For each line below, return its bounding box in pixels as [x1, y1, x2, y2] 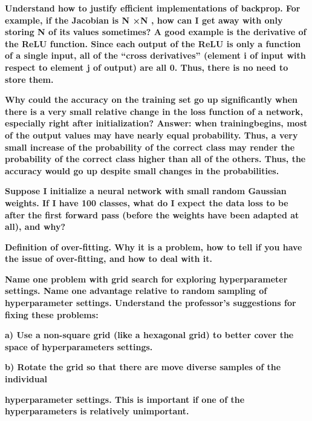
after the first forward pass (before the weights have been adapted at [5, 208, 299, 221]
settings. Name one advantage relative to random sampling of [5, 284, 267, 297]
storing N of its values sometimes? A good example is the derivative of [5, 25, 307, 38]
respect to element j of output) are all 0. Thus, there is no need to [5, 60, 288, 73]
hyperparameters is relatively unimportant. [5, 405, 189, 417]
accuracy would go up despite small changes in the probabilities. [5, 164, 279, 177]
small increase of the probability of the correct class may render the [5, 140, 295, 153]
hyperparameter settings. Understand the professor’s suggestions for [5, 296, 296, 309]
